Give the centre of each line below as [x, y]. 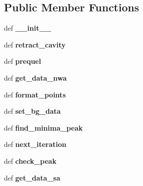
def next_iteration [35, 144]
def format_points [35, 94]
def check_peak [30, 161]
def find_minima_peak [43, 127]
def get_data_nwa [36, 77]
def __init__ [28, 28]
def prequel [23, 61]
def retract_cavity [35, 44]
